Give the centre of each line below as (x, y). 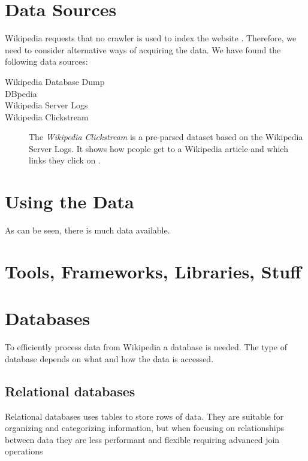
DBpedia (21, 93)
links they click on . (65, 160)
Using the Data (70, 201)
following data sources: (46, 61)
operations (24, 451)
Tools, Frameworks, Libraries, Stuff (153, 271)
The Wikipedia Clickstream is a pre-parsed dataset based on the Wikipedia (166, 137)
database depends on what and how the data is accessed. (109, 358)
